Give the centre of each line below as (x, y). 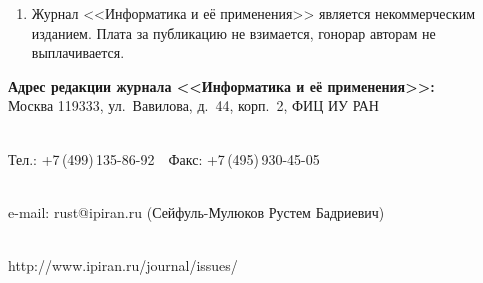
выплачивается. (78, 52)
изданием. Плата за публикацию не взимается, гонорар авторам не (233, 32)
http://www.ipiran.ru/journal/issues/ (123, 264)
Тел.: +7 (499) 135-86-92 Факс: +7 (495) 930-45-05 (164, 158)
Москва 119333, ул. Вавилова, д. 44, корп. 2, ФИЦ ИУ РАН (193, 105)
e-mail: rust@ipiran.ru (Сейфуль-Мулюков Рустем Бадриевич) (196, 211)
